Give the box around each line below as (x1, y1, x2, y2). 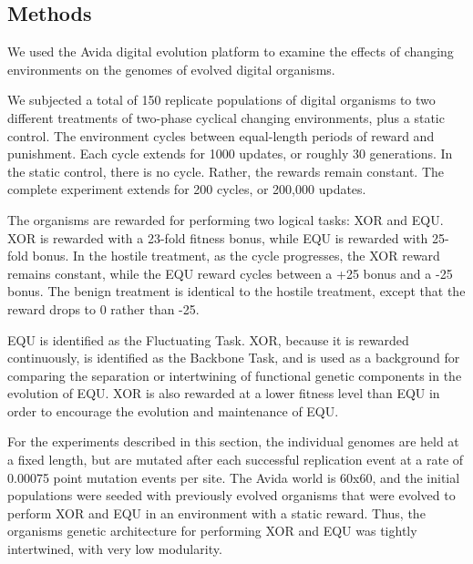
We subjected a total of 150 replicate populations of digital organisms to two (7, 90, 436, 109)
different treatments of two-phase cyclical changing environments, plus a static (7, 108, 445, 127)
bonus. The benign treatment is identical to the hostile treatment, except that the (7, 282, 466, 301)
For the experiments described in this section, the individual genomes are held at (7, 432, 459, 451)
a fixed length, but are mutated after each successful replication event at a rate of (7, 450, 464, 469)
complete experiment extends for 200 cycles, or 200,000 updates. (7, 179, 366, 199)
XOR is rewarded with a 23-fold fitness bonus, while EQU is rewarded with (7, 228, 428, 247)
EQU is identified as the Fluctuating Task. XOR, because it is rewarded (7, 330, 409, 349)
